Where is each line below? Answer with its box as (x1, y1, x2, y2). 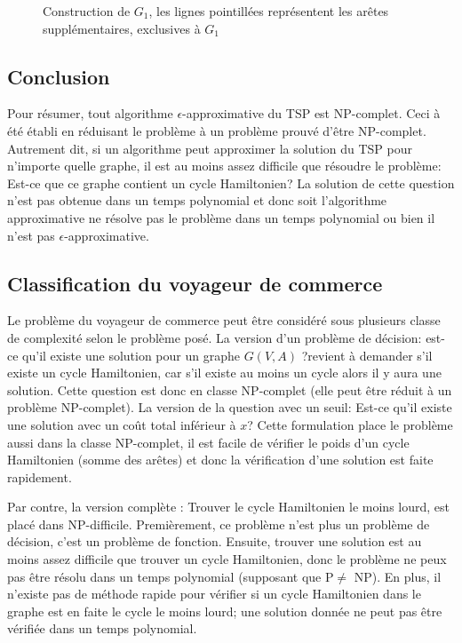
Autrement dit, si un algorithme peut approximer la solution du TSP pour (7, 139, 412, 157)
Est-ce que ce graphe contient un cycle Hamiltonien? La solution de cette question (7, 173, 455, 192)
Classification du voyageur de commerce (7, 269, 383, 297)
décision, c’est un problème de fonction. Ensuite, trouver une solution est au (7, 532, 422, 551)
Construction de (43, 2, 131, 20)
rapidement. (7, 467, 72, 486)
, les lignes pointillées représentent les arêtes (148, 2, 389, 20)
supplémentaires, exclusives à (43, 19, 201, 37)
